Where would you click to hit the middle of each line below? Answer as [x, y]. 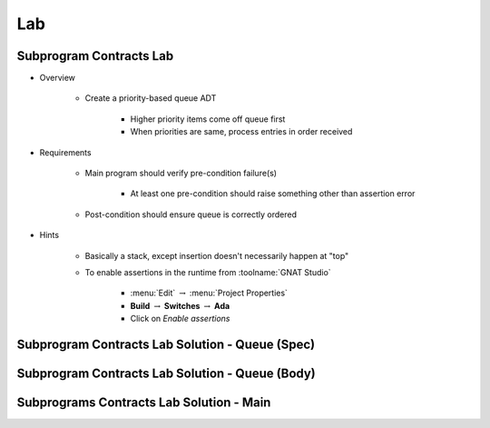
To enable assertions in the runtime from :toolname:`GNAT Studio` [208, 272]
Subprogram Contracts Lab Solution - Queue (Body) [167, 373]
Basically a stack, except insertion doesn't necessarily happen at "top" [217, 255]
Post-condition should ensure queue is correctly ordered [191, 214]
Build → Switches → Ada [180, 305]
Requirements [65, 152]
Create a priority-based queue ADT [151, 98]
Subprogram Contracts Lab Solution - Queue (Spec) [166, 344]
